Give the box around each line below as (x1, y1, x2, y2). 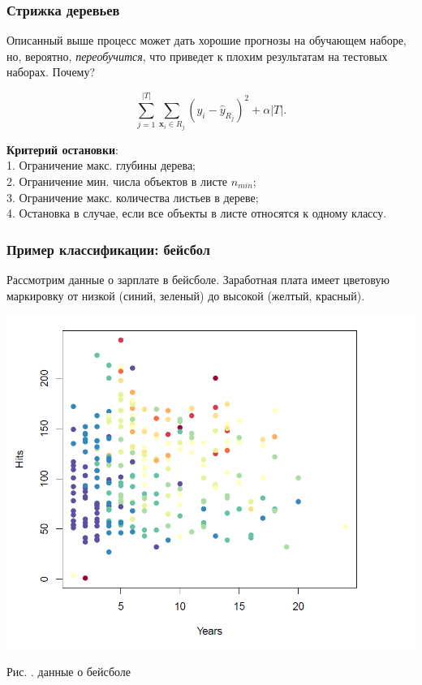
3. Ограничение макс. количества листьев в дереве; (6, 188, 259, 205)
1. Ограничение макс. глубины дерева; (6, 157, 196, 174)
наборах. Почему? (6, 63, 96, 80)
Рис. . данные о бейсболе (6, 662, 131, 679)
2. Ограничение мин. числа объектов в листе (6, 172, 228, 189)
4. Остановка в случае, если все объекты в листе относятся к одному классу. (6, 205, 387, 222)
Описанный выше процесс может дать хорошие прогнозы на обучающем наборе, (6, 32, 407, 49)
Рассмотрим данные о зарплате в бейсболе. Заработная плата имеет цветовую (6, 270, 390, 287)
